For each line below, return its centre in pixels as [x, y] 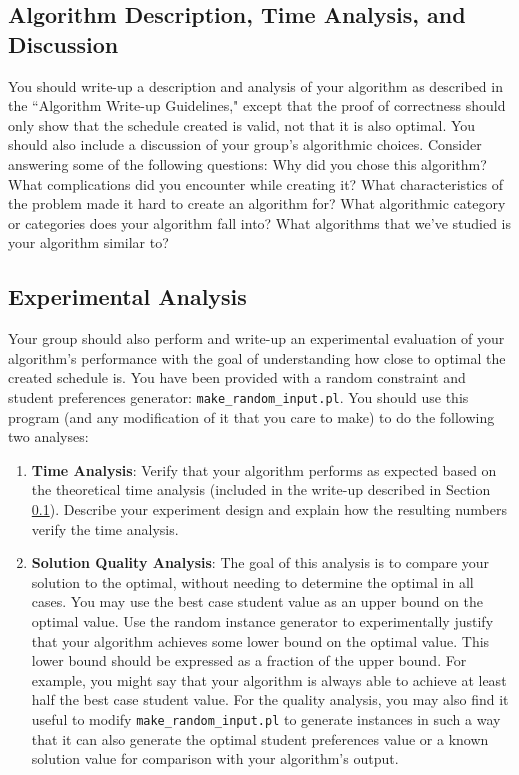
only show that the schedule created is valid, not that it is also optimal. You [242, 124]
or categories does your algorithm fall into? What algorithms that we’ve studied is [260, 222]
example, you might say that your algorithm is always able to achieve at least [269, 679]
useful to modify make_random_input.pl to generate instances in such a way [266, 718]
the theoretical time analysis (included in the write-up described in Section [261, 489]
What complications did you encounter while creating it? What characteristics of [256, 183]
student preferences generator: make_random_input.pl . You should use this [238, 396]
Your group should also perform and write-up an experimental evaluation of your [256, 338]
